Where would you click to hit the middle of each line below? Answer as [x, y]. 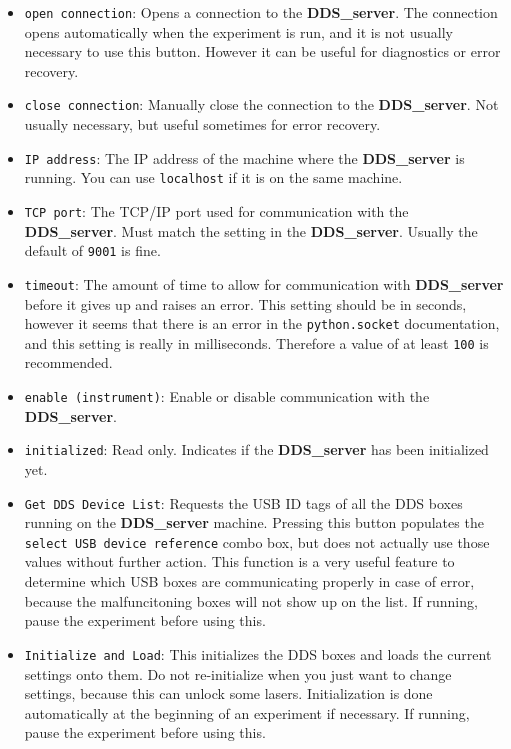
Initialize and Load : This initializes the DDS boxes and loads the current [258, 653]
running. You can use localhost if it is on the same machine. [213, 177]
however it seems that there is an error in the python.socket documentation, [262, 323]
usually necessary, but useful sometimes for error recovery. [202, 124]
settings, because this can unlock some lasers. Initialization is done [228, 693]
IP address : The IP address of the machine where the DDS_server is [244, 157]
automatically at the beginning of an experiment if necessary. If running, [247, 712]
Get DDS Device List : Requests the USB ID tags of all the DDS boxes [243, 502]
